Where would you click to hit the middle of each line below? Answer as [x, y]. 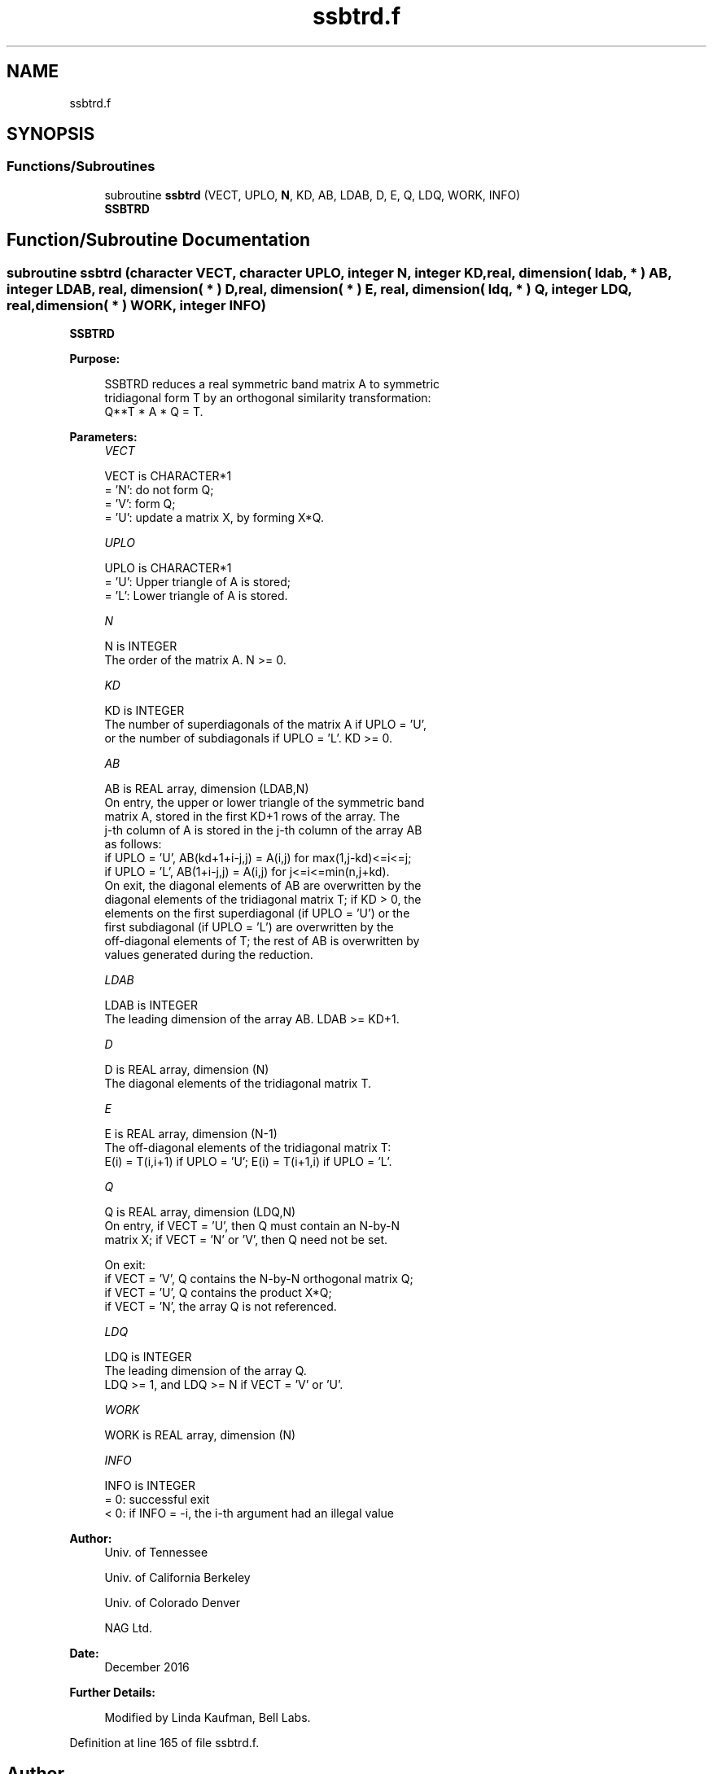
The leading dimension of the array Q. [206, 1371]
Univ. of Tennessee [156, 1553]
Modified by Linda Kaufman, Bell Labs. [208, 1718]
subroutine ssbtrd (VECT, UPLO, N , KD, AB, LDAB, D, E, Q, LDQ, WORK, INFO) [313, 195]
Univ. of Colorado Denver [173, 1603]
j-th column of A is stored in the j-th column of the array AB [263, 830]
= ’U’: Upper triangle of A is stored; [198, 582]
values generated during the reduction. [209, 955]
